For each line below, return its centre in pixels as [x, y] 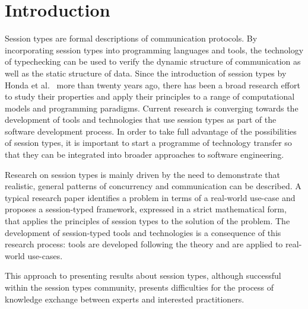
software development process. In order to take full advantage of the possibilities [151, 131]
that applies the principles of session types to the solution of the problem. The [147, 221]
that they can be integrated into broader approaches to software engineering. [145, 154]
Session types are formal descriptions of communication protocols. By [131, 38]
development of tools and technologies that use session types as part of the [141, 120]
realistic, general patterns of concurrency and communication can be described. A [153, 186]
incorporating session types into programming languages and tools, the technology [154, 50]
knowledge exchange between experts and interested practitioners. [125, 299]
